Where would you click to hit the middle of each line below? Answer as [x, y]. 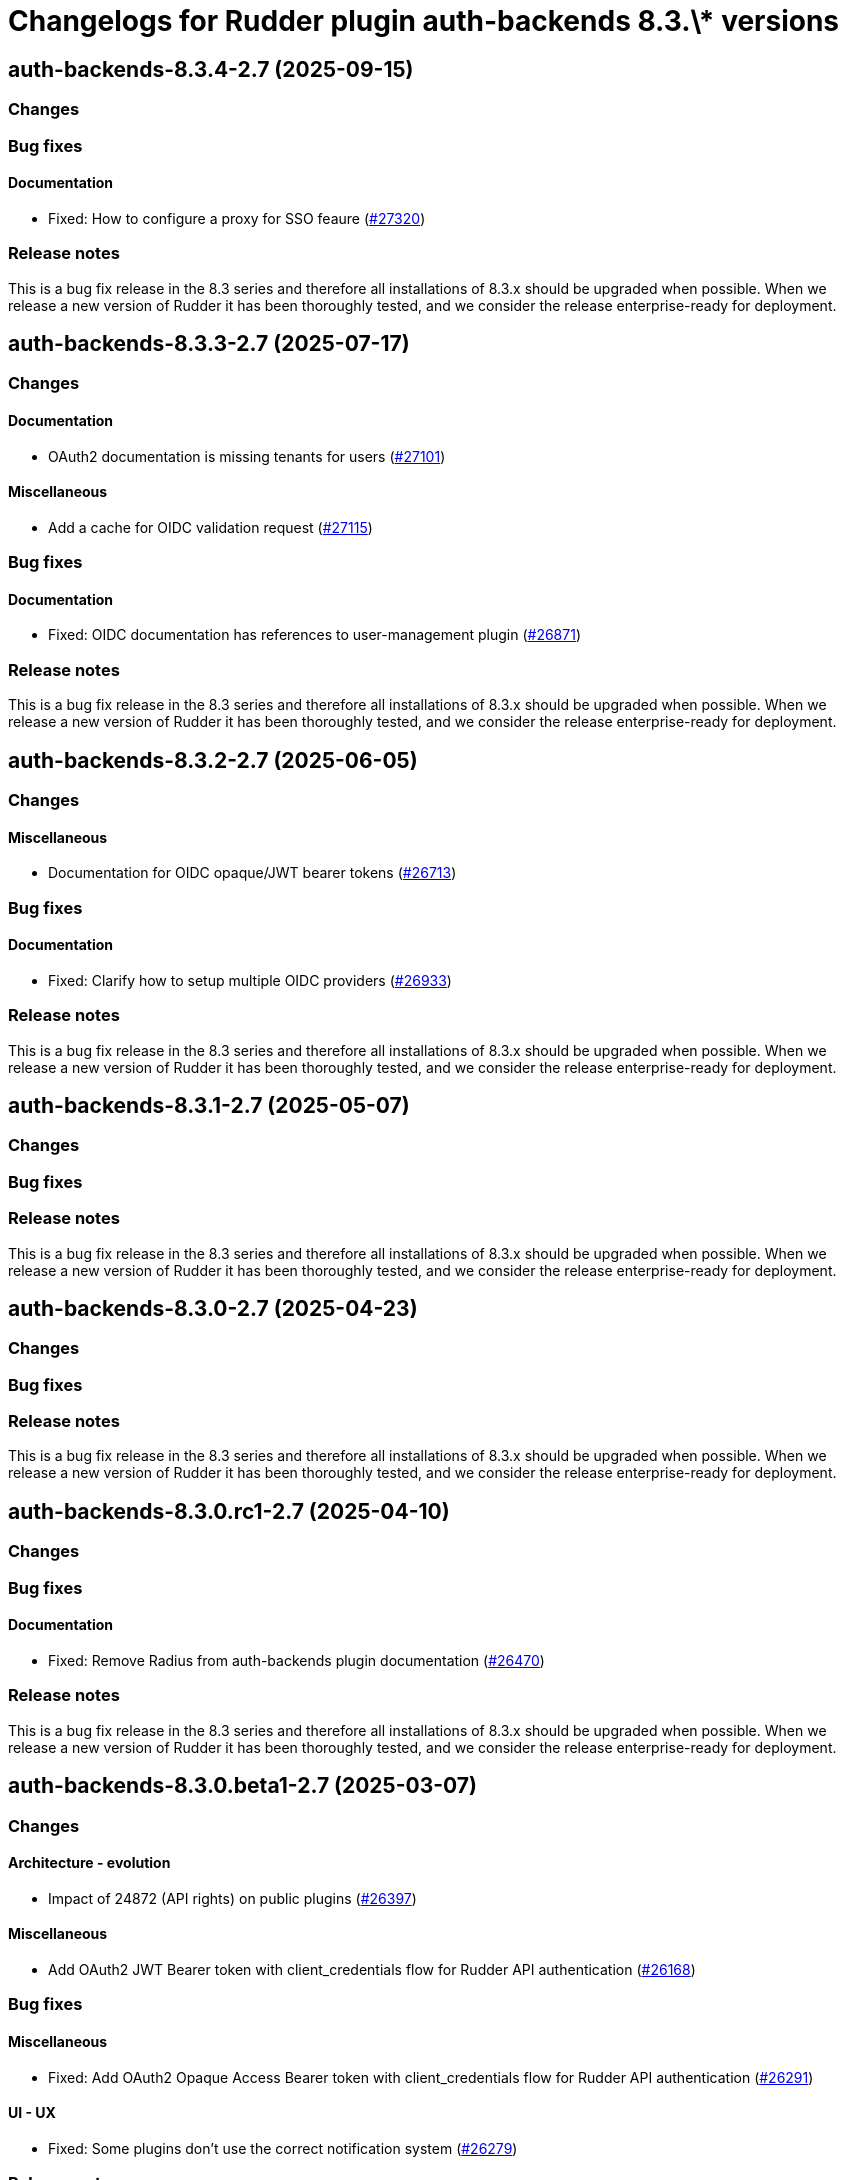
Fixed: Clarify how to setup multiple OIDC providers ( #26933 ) [250, 980]
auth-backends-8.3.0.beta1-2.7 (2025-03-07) [242, 1786]
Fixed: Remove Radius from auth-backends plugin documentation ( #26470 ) [296, 1660]
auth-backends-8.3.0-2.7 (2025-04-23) [213, 1308]
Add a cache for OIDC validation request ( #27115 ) [210, 527]
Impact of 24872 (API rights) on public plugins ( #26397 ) [232, 1898]
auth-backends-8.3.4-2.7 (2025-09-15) [211, 69]
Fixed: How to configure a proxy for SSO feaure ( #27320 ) [237, 218]
